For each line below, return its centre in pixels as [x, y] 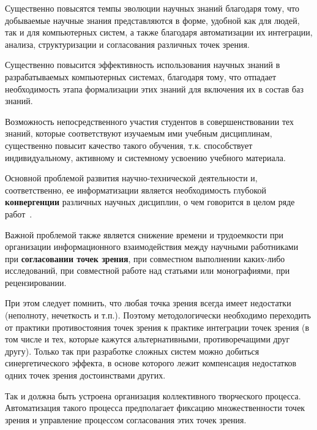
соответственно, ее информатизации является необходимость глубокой [136, 190]
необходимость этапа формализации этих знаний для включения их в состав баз [154, 89]
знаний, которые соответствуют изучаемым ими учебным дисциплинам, [139, 133]
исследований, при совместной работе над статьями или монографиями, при [147, 270]
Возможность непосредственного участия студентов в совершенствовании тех [150, 121]
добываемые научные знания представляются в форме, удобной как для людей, [152, 20]
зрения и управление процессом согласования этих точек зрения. [126, 419]
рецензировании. [36, 282]
